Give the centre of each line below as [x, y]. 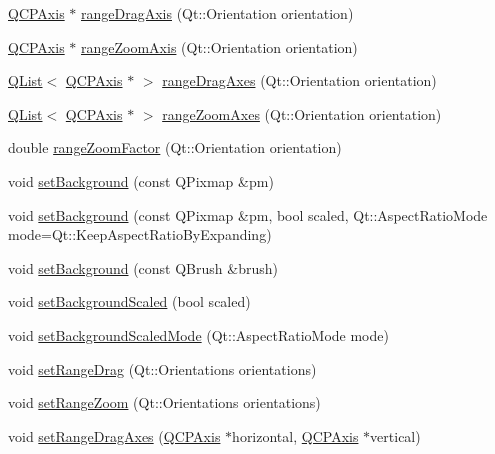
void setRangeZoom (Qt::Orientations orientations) [164, 402]
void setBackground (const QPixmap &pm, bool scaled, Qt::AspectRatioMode [248, 214]
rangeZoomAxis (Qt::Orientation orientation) [219, 46]
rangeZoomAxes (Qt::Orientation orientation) [302, 113]
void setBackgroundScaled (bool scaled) [129, 301]
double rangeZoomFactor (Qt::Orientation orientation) [175, 147]
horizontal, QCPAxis [295, 435]
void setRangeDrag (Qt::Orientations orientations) [162, 368]
